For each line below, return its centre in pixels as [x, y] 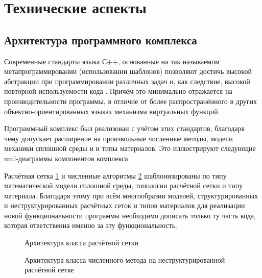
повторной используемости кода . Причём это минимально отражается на [118, 91]
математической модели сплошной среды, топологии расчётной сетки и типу [124, 185]
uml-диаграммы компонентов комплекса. [67, 158]
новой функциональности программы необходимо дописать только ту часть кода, [130, 215]
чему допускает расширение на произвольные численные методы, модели [118, 138]
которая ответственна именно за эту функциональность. [91, 225]
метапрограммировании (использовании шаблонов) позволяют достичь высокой [128, 71]
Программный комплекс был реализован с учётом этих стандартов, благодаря [124, 128]
